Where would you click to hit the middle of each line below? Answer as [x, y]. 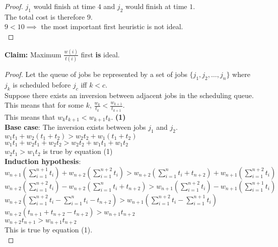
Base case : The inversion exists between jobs [75, 127]
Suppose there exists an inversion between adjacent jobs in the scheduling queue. [129, 95]
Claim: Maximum [33, 54]
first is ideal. [100, 54]
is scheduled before [42, 85]
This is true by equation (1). [49, 229]
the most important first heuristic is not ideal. [112, 26]
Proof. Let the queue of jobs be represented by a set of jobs [96, 74]
